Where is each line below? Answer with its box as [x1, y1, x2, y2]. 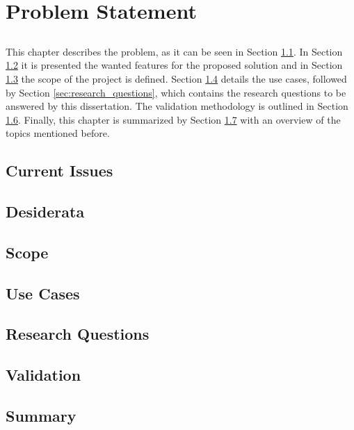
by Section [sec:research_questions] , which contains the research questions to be [6, 85, 346, 99]
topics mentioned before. [6, 126, 110, 140]
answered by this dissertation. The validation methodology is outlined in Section [6, 99, 348, 113]
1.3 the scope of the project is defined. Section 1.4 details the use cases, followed [6, 71, 347, 85]
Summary [6, 405, 77, 426]
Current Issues [6, 160, 113, 181]
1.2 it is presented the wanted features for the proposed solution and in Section [6, 58, 343, 72]
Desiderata [6, 201, 85, 222]
